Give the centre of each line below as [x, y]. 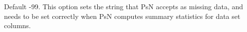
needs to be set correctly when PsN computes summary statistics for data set [122, 16]
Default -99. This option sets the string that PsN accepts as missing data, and [124, 6]
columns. [17, 25]
